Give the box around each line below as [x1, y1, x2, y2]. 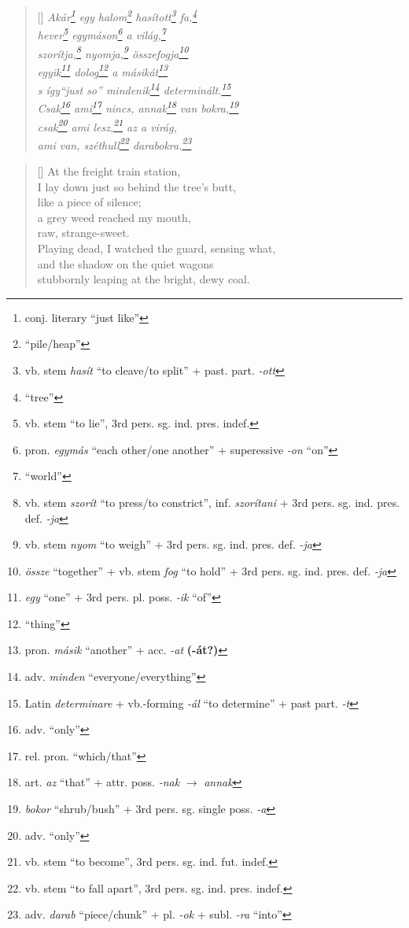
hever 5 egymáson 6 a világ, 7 [37, 24, 166, 43]
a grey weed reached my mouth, [37, 209, 191, 225]
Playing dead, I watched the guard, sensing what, [37, 239, 276, 256]
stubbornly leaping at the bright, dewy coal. [37, 271, 250, 287]
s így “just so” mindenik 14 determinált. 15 [37, 79, 231, 98]
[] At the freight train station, [37, 163, 181, 179]
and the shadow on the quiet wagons [37, 255, 214, 272]
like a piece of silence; [37, 194, 142, 210]
